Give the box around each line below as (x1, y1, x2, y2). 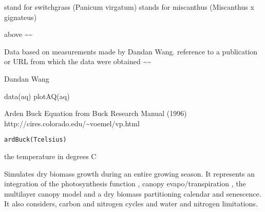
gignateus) (4, 11, 37, 22)
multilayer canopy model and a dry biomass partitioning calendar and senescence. (4, 188, 261, 199)
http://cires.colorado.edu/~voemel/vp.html (4, 118, 140, 128)
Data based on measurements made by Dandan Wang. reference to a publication (4, 46, 258, 56)
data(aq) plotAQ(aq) (4, 90, 70, 101)
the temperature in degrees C (4, 151, 97, 161)
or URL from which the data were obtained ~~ (4, 56, 151, 67)
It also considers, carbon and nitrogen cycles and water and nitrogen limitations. (4, 198, 258, 209)
